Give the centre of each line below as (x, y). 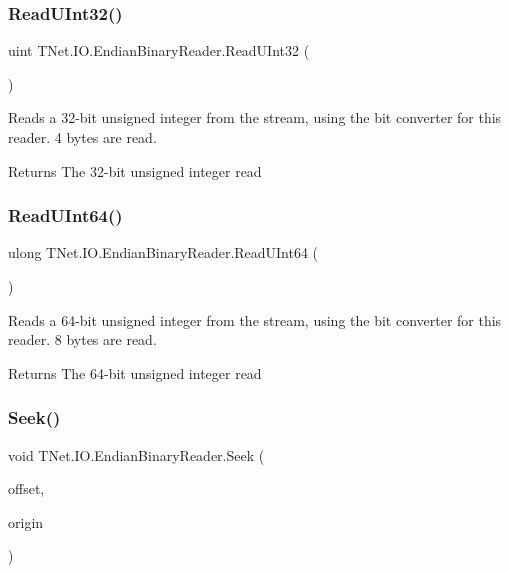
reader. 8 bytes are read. (82, 339)
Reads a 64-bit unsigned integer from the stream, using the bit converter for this (255, 319)
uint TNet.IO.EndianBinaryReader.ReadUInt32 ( (159, 50)
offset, (26, 488)
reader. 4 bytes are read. (82, 137)
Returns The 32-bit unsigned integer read (135, 170)
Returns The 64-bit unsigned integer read (135, 372)
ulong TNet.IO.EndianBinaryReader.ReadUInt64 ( (163, 252)
